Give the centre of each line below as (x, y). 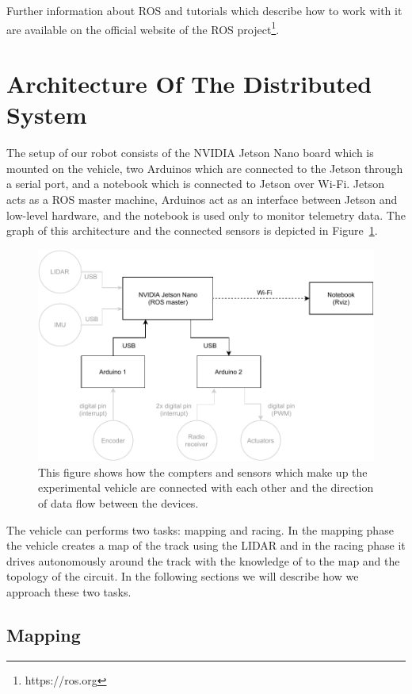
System (47, 115)
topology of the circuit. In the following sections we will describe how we (183, 576)
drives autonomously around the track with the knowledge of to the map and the (203, 560)
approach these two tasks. (69, 592)
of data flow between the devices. (118, 503)
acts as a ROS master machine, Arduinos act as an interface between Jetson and (202, 199)
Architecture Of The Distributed (189, 84)
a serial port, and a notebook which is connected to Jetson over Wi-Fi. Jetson (195, 184)
